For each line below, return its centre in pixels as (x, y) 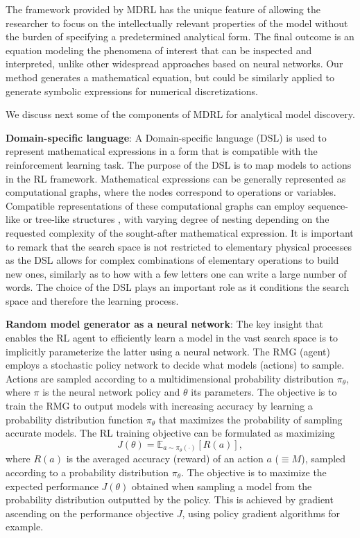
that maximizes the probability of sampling (250, 419)
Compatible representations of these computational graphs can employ (155, 205)
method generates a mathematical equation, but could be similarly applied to (170, 77)
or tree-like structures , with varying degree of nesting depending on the (176, 219)
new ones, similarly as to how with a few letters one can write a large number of (176, 273)
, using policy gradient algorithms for (261, 513)
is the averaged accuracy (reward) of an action (165, 459)
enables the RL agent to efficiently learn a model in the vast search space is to (172, 338)
